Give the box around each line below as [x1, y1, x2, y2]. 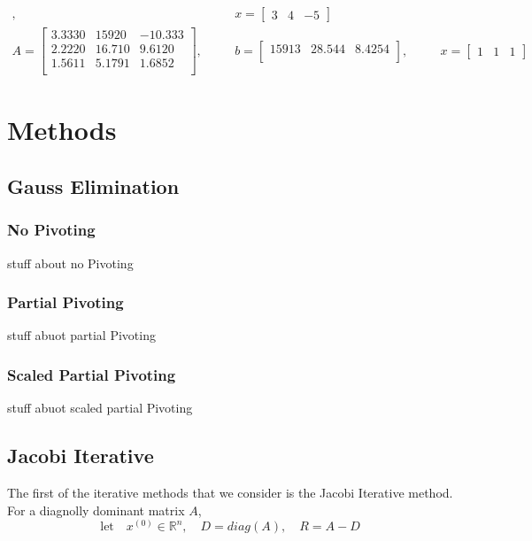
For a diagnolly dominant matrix [7, 500, 185, 519]
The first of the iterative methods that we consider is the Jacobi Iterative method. [7, 483, 453, 501]
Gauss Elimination [7, 172, 180, 199]
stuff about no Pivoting [7, 253, 134, 272]
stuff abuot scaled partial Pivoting [7, 398, 193, 417]
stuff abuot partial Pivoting [7, 326, 156, 344]
